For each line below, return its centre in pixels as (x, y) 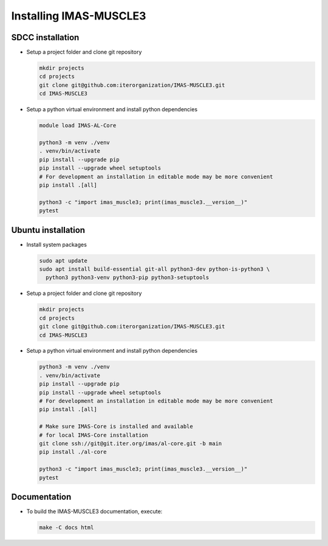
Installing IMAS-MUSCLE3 (79, 16)
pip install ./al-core (73, 452)
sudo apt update (63, 261)
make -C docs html (67, 528)
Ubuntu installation (48, 230)
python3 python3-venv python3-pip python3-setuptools (128, 278)
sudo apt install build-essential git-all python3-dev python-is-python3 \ (155, 269)
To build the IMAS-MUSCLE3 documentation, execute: (94, 511)
